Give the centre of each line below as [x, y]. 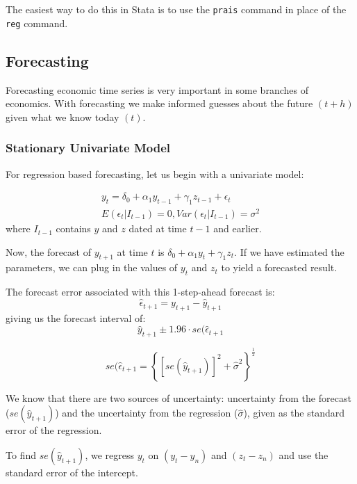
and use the [304, 454]
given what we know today [63, 116]
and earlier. [238, 228]
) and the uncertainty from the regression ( [147, 413]
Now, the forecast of [48, 251]
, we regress [109, 454]
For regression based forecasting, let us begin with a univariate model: [155, 174]
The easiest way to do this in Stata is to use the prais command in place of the [176, 9]
